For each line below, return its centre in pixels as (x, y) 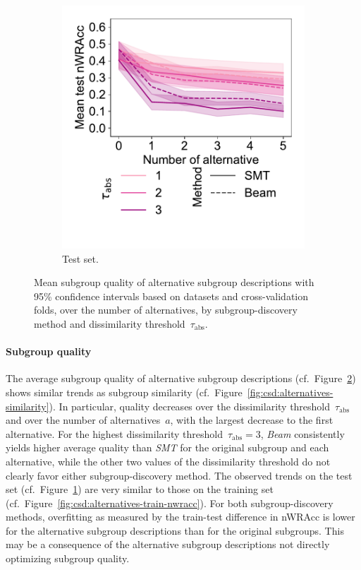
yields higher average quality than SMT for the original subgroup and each (167, 447)
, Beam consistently (302, 433)
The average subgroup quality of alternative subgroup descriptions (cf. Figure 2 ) (181, 378)
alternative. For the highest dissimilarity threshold (114, 433)
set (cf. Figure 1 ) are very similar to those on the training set (140, 489)
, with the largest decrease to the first (252, 420)
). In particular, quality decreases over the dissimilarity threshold (190, 406)
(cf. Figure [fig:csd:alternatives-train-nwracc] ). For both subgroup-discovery (170, 503)
